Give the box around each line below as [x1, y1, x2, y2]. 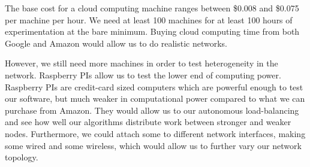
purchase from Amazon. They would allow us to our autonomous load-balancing [5, 104, 299, 116]
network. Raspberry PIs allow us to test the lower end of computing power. [5, 68, 281, 81]
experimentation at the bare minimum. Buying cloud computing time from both [5, 25, 300, 38]
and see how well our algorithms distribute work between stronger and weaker [5, 116, 291, 128]
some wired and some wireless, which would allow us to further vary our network [5, 139, 302, 151]
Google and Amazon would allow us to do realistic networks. [5, 37, 227, 49]
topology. [5, 151, 38, 163]
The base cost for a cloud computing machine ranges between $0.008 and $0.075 [5, 2, 299, 14]
